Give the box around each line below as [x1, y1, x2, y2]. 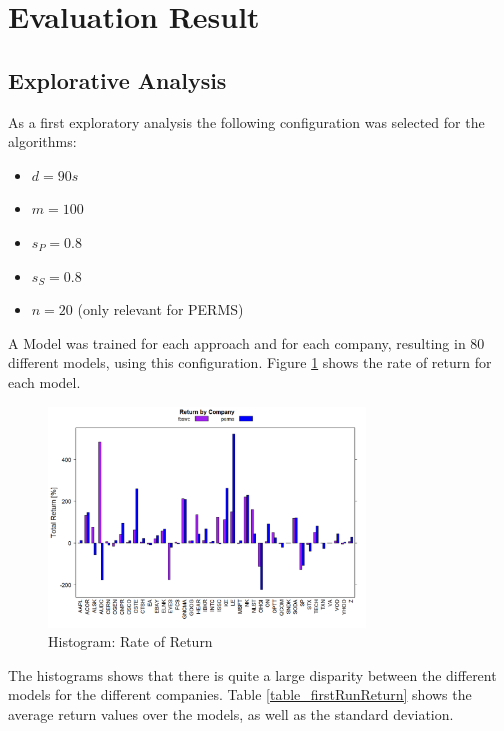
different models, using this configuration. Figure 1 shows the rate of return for [8, 352, 492, 373]
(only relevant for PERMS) [77, 299, 244, 320]
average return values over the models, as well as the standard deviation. [8, 704, 454, 724]
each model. [8, 371, 81, 392]
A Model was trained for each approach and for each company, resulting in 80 [8, 332, 485, 353]
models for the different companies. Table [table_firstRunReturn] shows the [8, 684, 472, 705]
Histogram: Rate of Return [48, 631, 213, 652]
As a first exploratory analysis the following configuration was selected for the [8, 111, 485, 132]
